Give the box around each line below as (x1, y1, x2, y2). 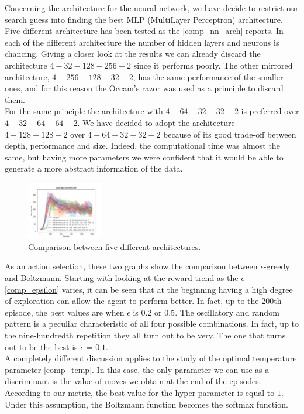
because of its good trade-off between (163, 128, 296, 140)
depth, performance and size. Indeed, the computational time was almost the (5, 139, 280, 152)
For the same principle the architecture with (5, 105, 163, 117)
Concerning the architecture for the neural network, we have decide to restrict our (5, 2, 299, 13)
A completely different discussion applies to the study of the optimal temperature (5, 352, 297, 364)
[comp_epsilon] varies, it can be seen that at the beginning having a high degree (5, 283, 293, 295)
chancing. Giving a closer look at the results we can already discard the (5, 47, 261, 60)
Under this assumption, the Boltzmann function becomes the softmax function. (5, 398, 288, 410)
